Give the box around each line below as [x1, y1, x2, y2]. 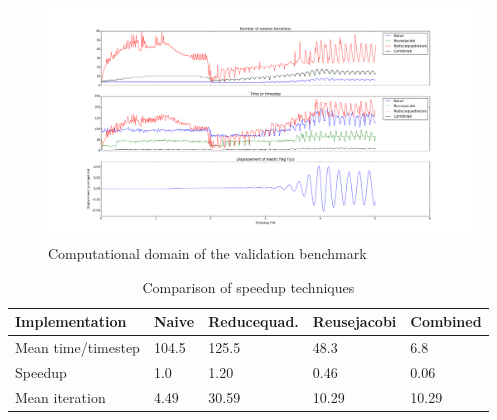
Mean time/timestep [15, 337, 140, 358]
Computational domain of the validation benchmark [48, 243, 367, 264]
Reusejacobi [312, 311, 397, 332]
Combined [410, 311, 482, 332]
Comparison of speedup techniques [142, 276, 355, 297]
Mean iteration [15, 386, 106, 407]
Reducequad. [208, 311, 299, 332]
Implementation [15, 311, 127, 332]
